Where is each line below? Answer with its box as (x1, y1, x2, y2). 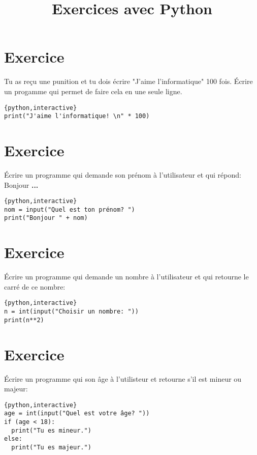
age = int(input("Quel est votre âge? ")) (4, 410, 150, 417)
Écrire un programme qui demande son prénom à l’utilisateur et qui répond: (4, 169, 241, 180)
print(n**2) (4, 316, 44, 324)
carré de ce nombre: (4, 281, 66, 292)
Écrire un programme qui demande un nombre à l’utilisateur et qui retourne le (4, 271, 249, 282)
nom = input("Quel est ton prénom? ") (4, 206, 135, 213)
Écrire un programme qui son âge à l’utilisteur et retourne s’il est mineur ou (4, 373, 242, 384)
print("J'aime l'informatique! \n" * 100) (4, 112, 150, 120)
